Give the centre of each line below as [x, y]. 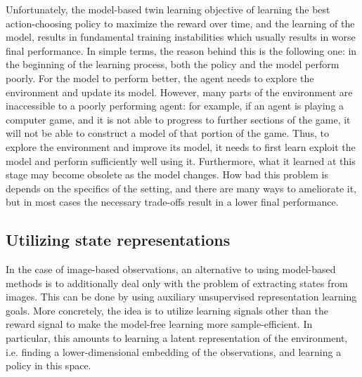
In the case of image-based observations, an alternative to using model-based [171, 269]
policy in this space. [49, 365]
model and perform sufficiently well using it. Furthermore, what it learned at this [181, 160]
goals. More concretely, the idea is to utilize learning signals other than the [167, 310]
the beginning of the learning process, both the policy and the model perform [173, 64]
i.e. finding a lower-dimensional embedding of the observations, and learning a [174, 351]
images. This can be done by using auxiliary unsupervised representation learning [181, 297]
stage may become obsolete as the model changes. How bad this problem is [167, 174]
